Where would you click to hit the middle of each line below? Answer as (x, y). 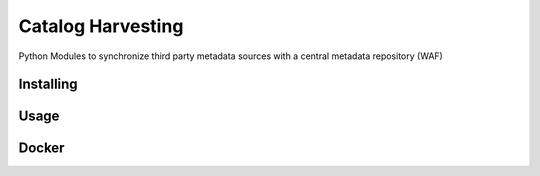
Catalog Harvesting (101, 26)
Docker (41, 148)
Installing (48, 84)
